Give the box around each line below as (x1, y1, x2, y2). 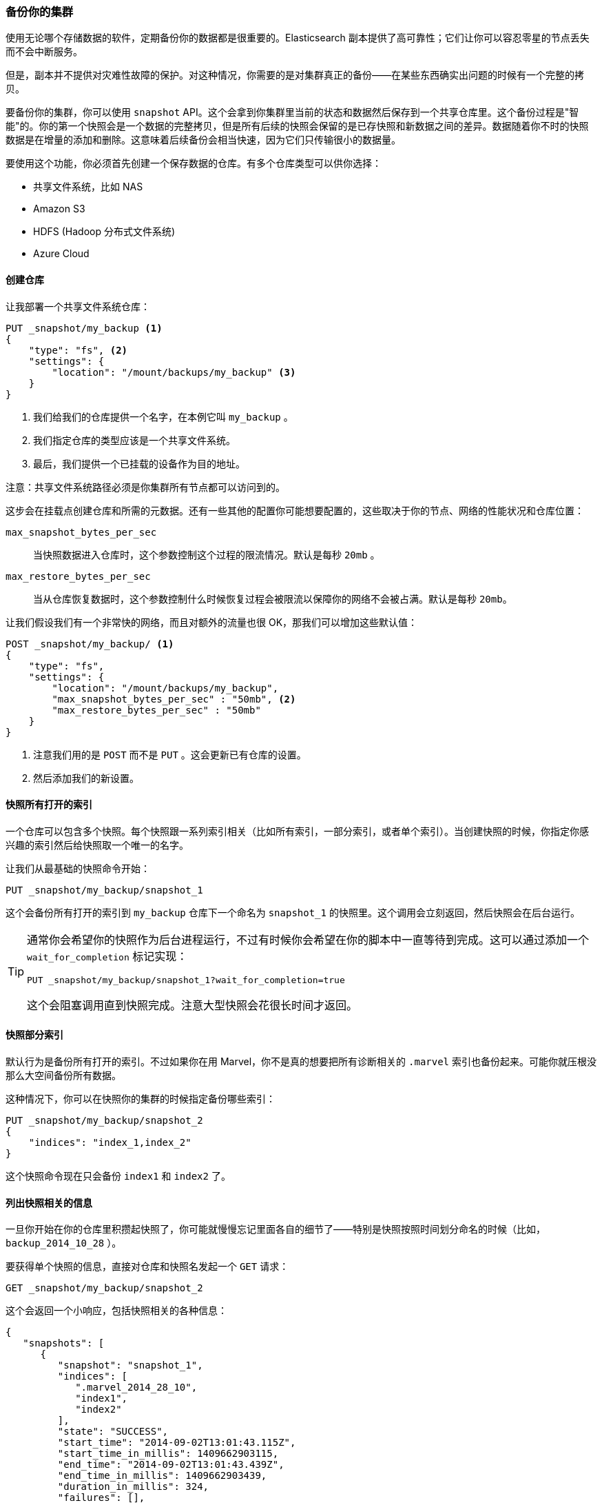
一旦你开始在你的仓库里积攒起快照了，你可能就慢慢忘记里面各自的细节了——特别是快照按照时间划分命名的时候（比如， (6, 1223, 546, 1235)
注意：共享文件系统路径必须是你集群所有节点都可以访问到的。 (6, 481, 285, 493)
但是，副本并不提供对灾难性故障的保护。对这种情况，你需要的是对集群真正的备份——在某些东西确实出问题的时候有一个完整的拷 (6, 69, 584, 81)
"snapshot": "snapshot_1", (57, 1360, 203, 1371)
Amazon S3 (33, 203, 85, 215)
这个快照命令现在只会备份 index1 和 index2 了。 (6, 1170, 231, 1182)
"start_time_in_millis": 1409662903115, (57, 1448, 279, 1460)
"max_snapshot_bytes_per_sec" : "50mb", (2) (52, 693, 296, 705)
